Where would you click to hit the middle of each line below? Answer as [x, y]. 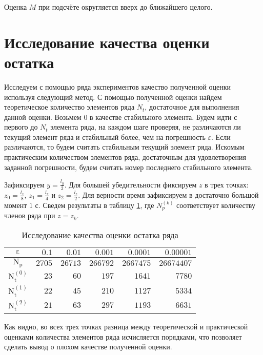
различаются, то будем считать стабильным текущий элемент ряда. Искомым [124, 147]
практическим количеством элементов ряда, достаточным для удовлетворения [125, 157]
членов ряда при [30, 215]
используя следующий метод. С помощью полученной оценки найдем [113, 97]
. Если [221, 137]
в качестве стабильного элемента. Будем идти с [164, 117]
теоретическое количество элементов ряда [69, 107]
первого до [21, 127]
